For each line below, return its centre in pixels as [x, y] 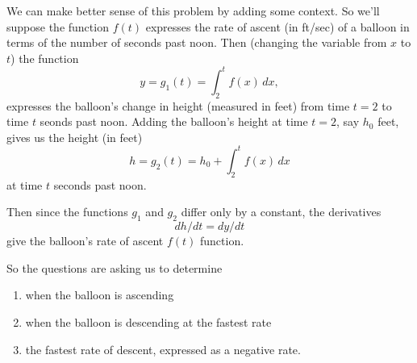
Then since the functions [67, 212]
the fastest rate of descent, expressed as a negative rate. [163, 349]
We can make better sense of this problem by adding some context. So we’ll [193, 10]
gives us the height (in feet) [75, 137]
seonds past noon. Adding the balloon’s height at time [174, 121]
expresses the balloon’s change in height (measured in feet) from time [178, 105]
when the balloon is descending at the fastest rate [148, 321]
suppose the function [58, 26]
